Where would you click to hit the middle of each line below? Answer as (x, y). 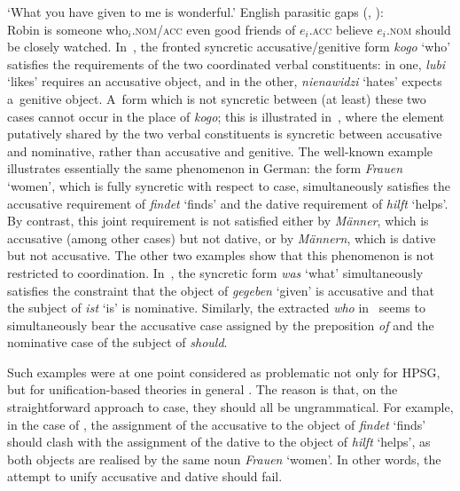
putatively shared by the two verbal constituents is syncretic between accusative (225, 134)
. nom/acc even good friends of (214, 29)
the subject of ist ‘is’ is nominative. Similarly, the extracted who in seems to (216, 308)
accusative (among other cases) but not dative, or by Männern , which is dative (222, 238)
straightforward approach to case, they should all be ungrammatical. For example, (230, 407)
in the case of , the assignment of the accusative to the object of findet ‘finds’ (217, 424)
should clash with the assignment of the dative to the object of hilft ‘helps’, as (219, 442)
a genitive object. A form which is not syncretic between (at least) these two (217, 98)
